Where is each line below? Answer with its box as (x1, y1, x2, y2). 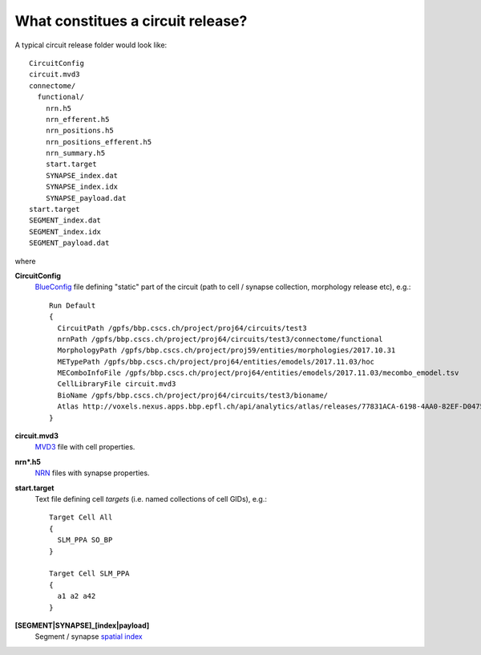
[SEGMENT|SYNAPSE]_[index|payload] (14, 620, 150, 630)
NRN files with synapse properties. (34, 468, 150, 478)
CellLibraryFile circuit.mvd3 (57, 380, 176, 389)
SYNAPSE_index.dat (45, 171, 119, 180)
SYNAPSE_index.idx (45, 182, 119, 192)
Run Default (49, 301, 96, 310)
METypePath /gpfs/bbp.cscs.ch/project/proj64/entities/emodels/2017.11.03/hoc (57, 357, 375, 366)
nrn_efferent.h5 (45, 115, 110, 124)
